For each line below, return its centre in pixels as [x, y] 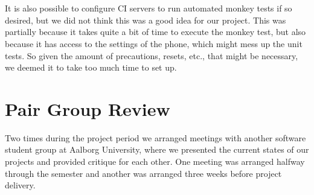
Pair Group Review [88, 108]
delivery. [20, 185]
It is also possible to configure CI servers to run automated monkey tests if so [149, 8]
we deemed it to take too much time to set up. [91, 67]
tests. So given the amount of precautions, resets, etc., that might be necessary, [152, 55]
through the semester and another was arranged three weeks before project [143, 173]
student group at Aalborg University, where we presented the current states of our [157, 149]
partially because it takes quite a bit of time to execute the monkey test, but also [155, 32]
